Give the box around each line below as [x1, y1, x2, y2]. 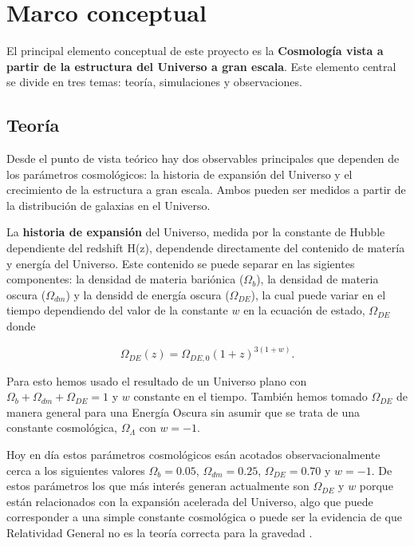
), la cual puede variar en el [250, 286, 386, 303]
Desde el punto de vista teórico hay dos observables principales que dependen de [6, 150, 400, 167]
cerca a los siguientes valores [6, 461, 145, 478]
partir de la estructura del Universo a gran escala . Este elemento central [6, 57, 396, 74]
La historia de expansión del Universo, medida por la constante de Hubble [6, 224, 385, 240]
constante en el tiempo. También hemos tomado [133, 388, 368, 405]
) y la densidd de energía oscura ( [65, 286, 230, 303]
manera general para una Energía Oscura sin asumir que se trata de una [6, 403, 360, 420]
